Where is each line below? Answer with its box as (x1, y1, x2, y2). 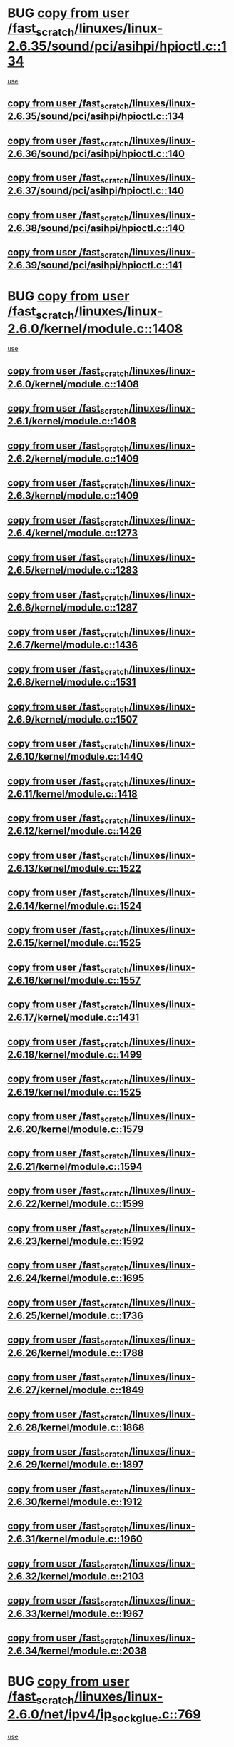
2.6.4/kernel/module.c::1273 (7, 526, 138, 539)
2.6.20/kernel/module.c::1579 (7, 1124, 144, 1136)
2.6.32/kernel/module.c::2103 (7, 1571, 145, 1583)
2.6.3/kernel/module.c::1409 (7, 490, 139, 502)
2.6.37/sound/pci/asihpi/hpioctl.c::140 (7, 185, 184, 197)
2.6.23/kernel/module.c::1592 (7, 1235, 144, 1247)
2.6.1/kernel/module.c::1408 (7, 415, 137, 427)
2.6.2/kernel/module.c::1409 (7, 452, 139, 464)
